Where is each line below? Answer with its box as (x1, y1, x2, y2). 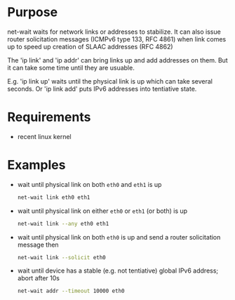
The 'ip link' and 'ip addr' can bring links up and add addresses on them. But (7, 56, 228, 64)
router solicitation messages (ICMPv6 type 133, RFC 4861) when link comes (7, 34, 227, 43)
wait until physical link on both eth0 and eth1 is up (17, 180, 162, 188)
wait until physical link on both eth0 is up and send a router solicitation (17, 233, 221, 241)
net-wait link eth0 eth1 (17, 194, 90, 201)
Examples (7, 157, 66, 173)
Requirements (7, 110, 91, 125)
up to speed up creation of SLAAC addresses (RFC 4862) (7, 42, 173, 51)
